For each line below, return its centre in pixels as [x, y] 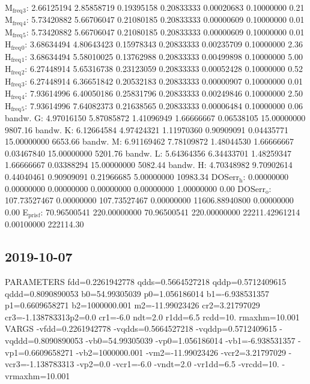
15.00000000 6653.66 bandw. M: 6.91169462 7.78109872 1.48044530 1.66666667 [150, 141]
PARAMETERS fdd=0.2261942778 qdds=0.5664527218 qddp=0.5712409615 [146, 282]
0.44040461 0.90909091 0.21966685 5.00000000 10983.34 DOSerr [122, 177]
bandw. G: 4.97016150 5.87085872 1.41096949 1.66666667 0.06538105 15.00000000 [155, 118]
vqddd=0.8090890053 [44, 340]
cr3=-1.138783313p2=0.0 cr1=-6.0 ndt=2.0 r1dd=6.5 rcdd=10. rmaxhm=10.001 [152, 316]
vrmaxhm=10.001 [38, 375]
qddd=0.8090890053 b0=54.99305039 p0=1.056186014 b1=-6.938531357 [137, 293]
